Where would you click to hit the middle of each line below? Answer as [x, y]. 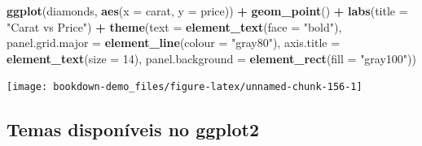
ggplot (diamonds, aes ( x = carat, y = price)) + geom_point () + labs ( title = [207, 11]
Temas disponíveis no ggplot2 [133, 129]
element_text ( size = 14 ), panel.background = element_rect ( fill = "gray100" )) [211, 58]
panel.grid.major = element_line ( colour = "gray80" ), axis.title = [174, 43]
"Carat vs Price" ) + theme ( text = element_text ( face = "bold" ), [174, 26]
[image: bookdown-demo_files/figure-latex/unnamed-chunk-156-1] [185, 87]
